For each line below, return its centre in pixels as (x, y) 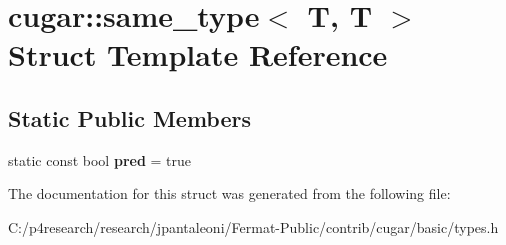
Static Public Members (130, 117)
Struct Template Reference (198, 54)
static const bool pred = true (99, 159)
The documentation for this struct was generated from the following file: (229, 193)
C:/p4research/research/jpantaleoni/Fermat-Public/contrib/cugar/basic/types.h (253, 226)
